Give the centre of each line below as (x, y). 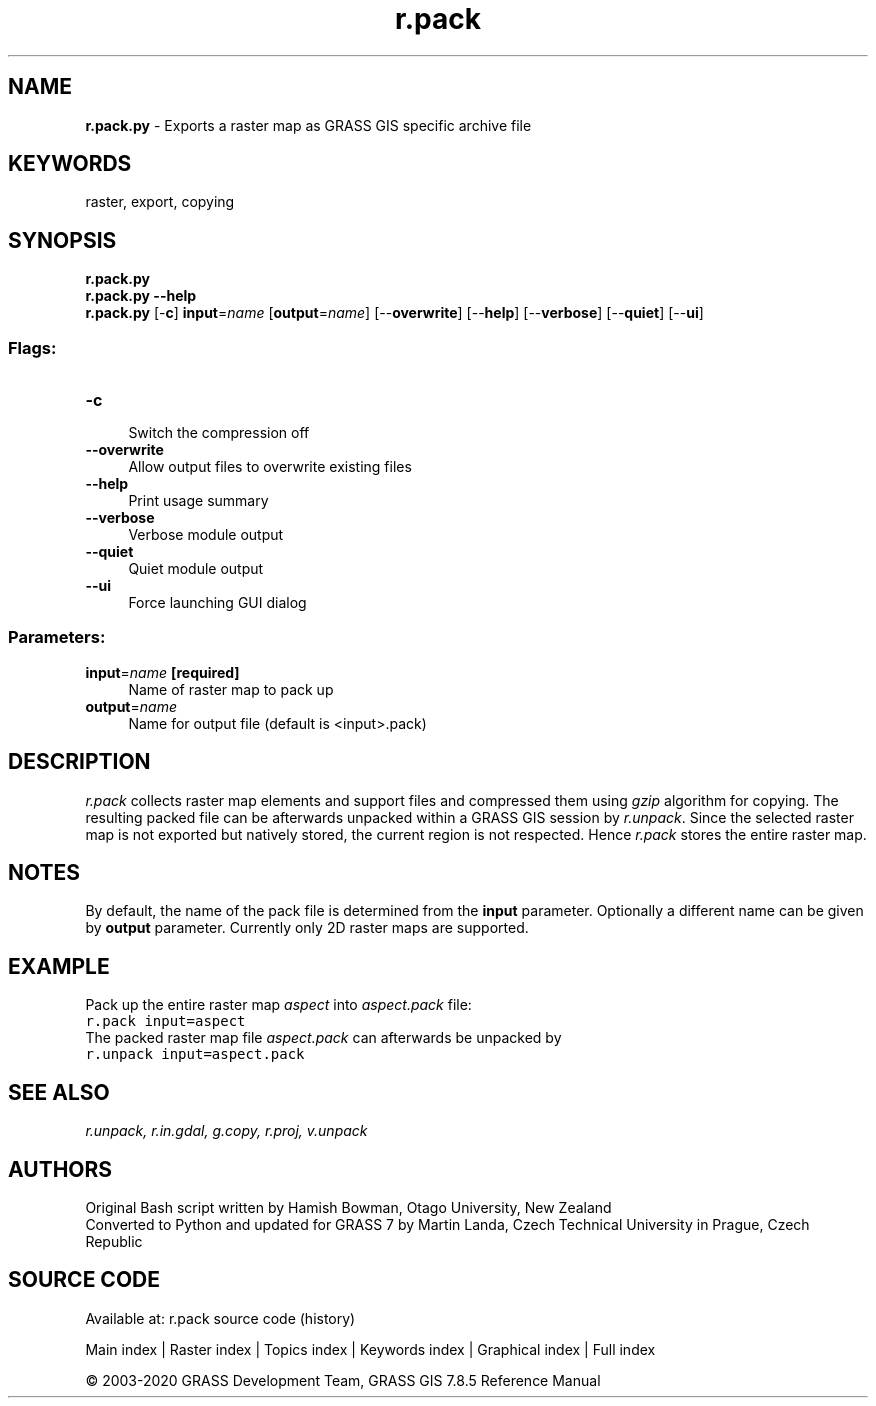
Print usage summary (198, 501)
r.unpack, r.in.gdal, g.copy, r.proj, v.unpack (226, 1131)
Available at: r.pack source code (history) (220, 1318)
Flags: (32, 347)
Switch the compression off (219, 433)
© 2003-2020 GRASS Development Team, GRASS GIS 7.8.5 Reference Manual (343, 1380)
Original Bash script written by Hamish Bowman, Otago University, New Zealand (348, 1207)
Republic (114, 1241)
